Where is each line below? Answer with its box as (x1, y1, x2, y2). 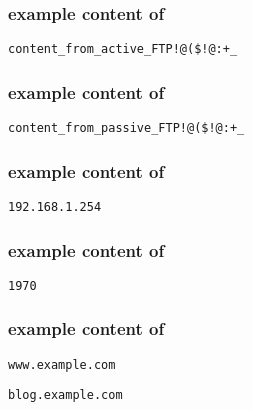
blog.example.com (8, 388, 123, 403)
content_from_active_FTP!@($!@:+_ (8, 42, 238, 57)
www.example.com (8, 357, 116, 372)
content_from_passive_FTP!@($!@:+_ (8, 121, 245, 136)
